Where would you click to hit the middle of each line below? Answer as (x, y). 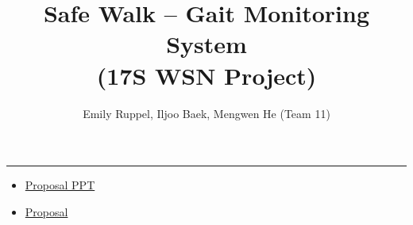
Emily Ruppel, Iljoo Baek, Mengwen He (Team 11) (206, 113)
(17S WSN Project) (206, 75)
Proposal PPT (60, 185)
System (206, 44)
